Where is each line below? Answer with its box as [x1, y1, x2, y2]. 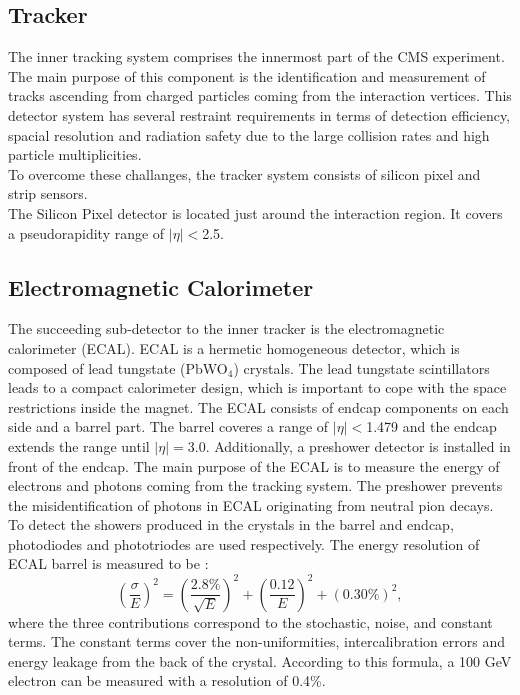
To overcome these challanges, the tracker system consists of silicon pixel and [8, 163, 481, 184]
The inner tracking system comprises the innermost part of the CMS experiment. [8, 46, 505, 67]
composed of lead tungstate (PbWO [8, 357, 228, 378]
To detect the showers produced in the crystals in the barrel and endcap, [8, 514, 454, 535]
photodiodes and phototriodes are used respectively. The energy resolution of [8, 533, 480, 554]
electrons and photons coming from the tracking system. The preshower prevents [8, 475, 503, 496]
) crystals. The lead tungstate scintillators [233, 357, 490, 378]
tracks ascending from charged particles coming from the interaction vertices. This [8, 85, 512, 106]
